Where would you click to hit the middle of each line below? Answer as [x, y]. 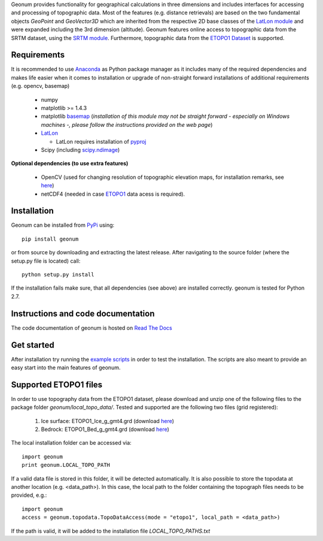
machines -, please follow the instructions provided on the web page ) [127, 124]
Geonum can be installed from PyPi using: [63, 225]
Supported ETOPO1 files [57, 385]
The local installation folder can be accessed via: [71, 443]
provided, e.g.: [29, 495]
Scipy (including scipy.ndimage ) [80, 150]
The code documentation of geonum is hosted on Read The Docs [92, 328]
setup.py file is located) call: [46, 261]
